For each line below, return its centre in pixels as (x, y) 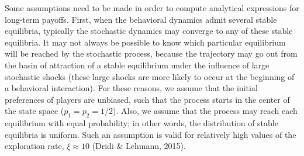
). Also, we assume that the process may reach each (205, 111)
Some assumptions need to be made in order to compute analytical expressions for (152, 8)
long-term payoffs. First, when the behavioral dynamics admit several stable (141, 19)
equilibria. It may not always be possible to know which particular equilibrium (145, 42)
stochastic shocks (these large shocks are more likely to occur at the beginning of (150, 76)
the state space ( (34, 111)
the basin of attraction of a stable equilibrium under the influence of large (137, 65)
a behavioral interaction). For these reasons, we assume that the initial (131, 88)
